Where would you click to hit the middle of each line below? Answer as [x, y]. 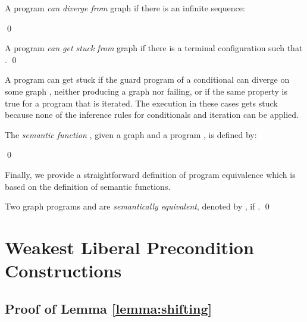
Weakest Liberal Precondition [129, 247]
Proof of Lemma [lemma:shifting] [109, 308]
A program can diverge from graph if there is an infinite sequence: [125, 8]
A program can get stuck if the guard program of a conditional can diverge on [147, 79]
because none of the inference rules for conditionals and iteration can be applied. [152, 115]
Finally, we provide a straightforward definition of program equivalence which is [150, 174]
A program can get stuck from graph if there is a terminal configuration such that [154, 48]
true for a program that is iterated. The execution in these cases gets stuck [141, 103]
